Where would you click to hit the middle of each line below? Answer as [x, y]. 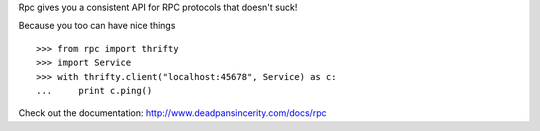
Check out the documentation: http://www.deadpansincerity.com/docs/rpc [172, 113]
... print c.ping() [94, 90]
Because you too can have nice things [97, 26]
